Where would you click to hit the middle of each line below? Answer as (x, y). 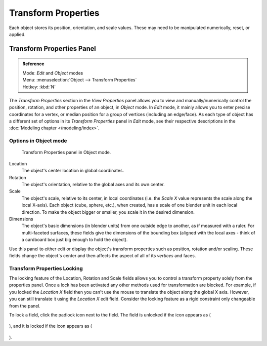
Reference (33, 64)
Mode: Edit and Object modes (53, 73)
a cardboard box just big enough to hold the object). (75, 240)
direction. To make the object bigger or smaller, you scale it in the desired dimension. (108, 212)
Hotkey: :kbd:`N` (39, 87)
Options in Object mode (38, 141)
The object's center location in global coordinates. (73, 171)
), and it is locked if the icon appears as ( (51, 326)
